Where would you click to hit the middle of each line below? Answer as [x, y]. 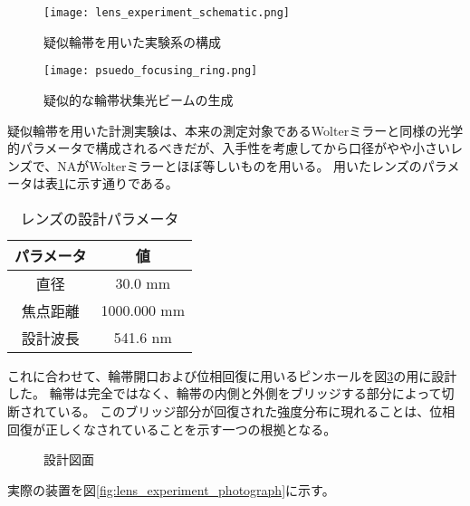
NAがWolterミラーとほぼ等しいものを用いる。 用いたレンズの [240, 165]
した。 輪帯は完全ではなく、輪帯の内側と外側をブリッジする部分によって [225, 393]
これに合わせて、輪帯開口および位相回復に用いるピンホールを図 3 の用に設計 [232, 375]
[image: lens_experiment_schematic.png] [167, 13]
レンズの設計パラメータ [100, 218]
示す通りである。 [127, 183]
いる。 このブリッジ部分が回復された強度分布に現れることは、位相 [256, 411]
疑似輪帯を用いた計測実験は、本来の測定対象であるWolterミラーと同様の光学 [235, 130]
